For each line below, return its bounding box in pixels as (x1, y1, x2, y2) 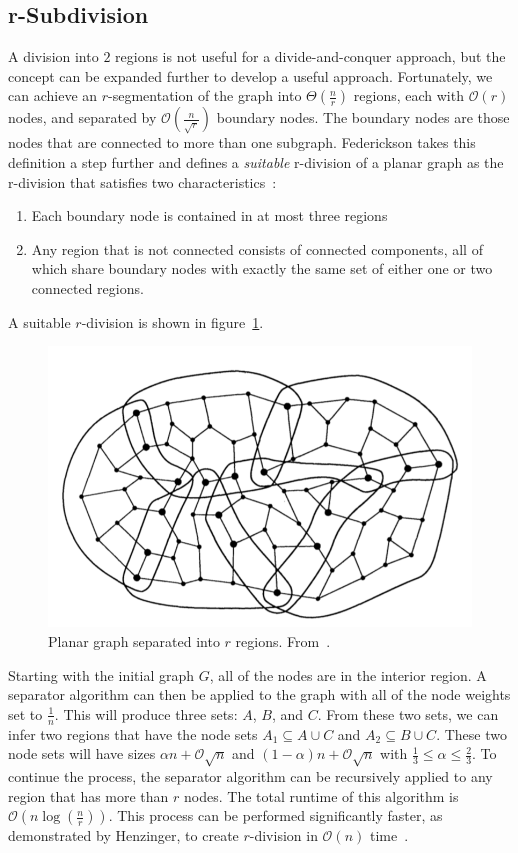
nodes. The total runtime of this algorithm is (184, 785, 459, 806)
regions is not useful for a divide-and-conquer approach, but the (115, 46, 506, 67)
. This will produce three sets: (54, 703, 238, 724)
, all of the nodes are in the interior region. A (209, 664, 487, 685)
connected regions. (31, 277, 144, 298)
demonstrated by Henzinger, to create (8, 825, 239, 846)
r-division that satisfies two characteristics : (8, 171, 277, 192)
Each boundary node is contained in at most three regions (31, 205, 388, 226)
